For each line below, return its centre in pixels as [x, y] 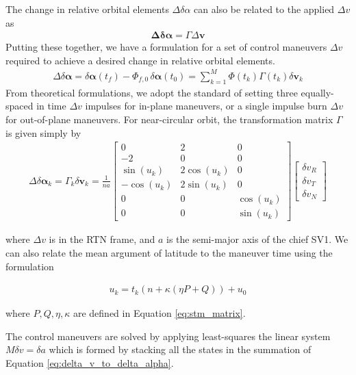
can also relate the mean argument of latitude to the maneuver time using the [169, 252]
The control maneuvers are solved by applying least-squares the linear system [168, 336]
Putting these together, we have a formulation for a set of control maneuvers [166, 47]
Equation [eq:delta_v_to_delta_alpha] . [90, 362]
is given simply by [43, 132]
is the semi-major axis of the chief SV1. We [257, 239]
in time [51, 106]
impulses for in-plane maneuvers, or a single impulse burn [206, 106]
